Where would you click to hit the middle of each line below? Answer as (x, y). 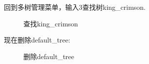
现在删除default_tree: (37, 40)
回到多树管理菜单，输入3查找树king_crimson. (75, 7)
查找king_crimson (51, 23)
